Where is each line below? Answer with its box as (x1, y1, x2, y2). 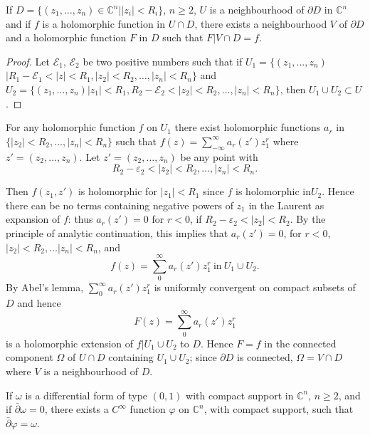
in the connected (264, 335, 337, 350)
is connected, (237, 350, 293, 365)
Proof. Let (6, 53, 50, 68)
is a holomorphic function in (42, 16, 166, 31)
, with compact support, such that (203, 402, 354, 416)
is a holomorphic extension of (6, 335, 134, 350)
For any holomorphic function (6, 120, 135, 135)
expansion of (6, 211, 60, 226)
